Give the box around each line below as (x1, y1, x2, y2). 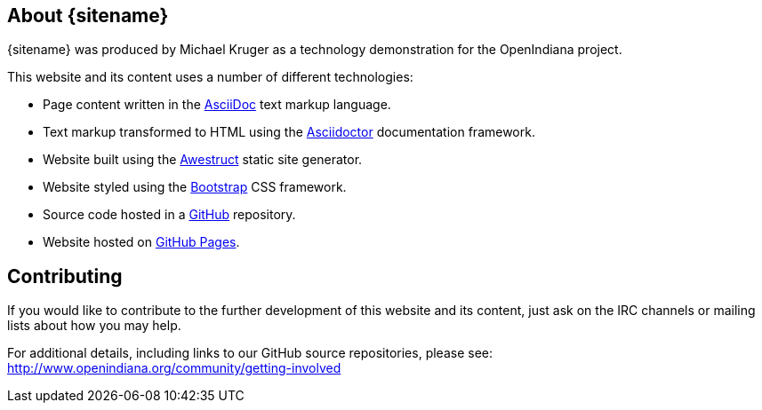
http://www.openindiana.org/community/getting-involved (7, 360, 341, 376)
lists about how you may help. (7, 318, 181, 334)
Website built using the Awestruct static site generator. (43, 152, 363, 168)
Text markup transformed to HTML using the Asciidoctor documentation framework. (43, 124, 535, 140)
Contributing (7, 264, 123, 288)
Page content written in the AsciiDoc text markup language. (43, 97, 391, 113)
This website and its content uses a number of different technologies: (7, 69, 413, 85)
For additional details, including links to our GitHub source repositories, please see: (7, 345, 493, 361)
